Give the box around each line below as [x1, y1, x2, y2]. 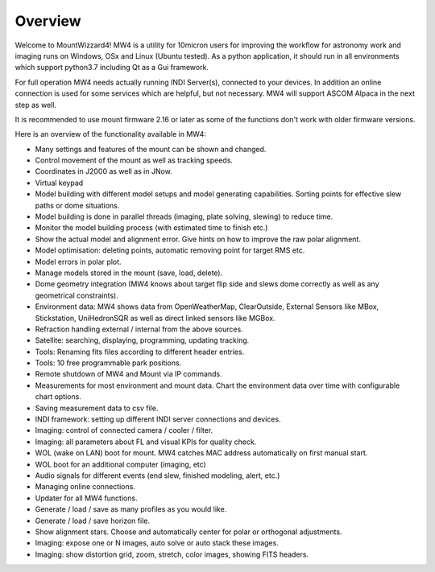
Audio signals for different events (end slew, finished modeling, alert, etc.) [35, 471, 280, 480]
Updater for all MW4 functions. [35, 493, 138, 503]
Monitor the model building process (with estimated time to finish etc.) [35, 223, 268, 233]
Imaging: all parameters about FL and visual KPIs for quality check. [35, 437, 257, 446]
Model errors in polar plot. [35, 257, 122, 266]
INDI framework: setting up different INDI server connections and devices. [35, 414, 281, 424]
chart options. [35, 392, 82, 401]
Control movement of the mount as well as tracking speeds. [35, 155, 234, 165]
